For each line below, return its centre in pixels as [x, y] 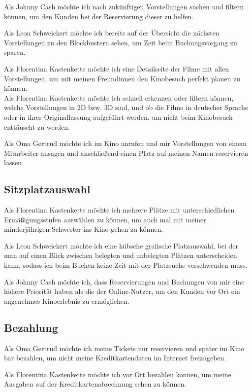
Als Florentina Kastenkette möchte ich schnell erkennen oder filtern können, [119, 97]
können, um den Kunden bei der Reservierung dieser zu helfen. [99, 16]
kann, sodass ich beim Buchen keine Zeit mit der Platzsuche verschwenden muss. [126, 265]
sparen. [15, 52]
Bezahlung [31, 327]
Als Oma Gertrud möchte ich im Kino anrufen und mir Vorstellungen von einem [125, 143]
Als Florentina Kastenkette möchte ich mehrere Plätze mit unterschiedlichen [119, 210]
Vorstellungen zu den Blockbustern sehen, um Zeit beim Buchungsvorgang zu [121, 42]
